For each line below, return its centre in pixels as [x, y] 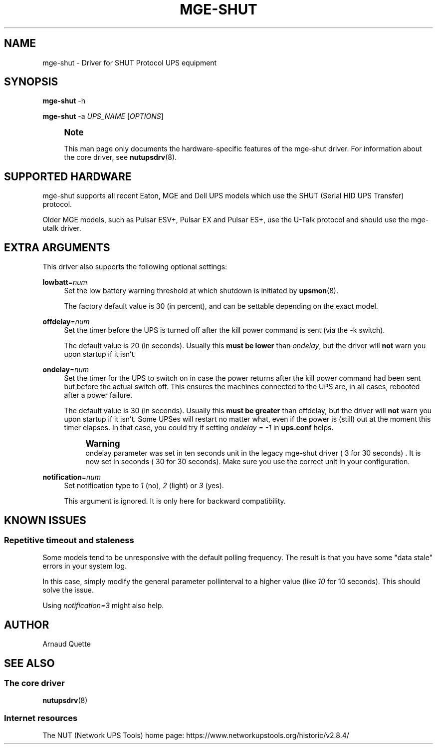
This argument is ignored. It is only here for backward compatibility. [175, 501]
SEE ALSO [29, 663]
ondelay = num [66, 370]
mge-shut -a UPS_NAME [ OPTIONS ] [103, 116]
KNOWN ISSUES [45, 520]
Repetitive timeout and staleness [69, 540]
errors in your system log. [85, 566]
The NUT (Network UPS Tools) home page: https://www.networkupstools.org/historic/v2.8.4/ [196, 736]
